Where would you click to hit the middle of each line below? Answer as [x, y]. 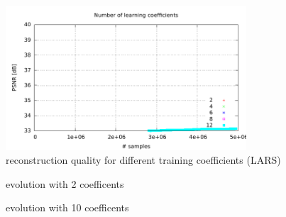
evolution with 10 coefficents [67, 207]
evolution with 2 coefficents [65, 183]
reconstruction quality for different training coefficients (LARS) [143, 160]
